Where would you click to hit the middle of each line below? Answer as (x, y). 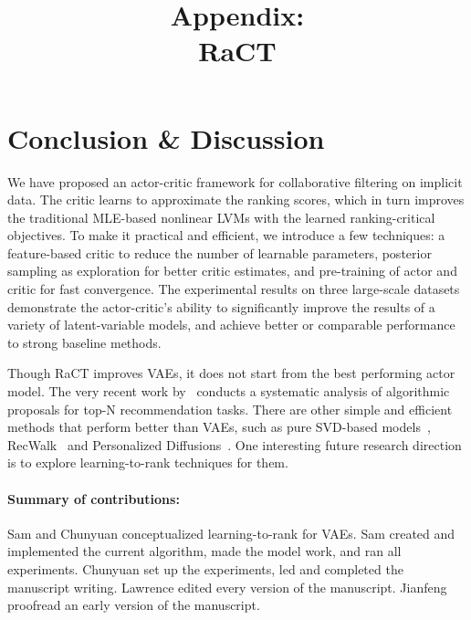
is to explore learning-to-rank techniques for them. (148, 462)
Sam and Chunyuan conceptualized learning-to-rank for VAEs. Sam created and (231, 533)
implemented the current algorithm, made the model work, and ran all (204, 551)
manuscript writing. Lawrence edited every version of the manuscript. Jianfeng (227, 587)
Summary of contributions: (94, 498)
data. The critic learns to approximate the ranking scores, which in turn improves (236, 200)
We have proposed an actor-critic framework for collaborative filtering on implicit (235, 181)
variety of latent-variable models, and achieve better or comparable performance (231, 325)
